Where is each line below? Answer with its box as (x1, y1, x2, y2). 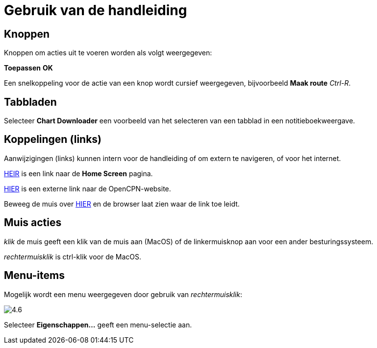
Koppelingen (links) (4, 133, 102, 146)
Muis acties (4, 216, 62, 229)
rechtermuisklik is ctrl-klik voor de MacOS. (4, 252, 142, 261)
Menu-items (4, 269, 65, 282)
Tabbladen (4, 95, 57, 108)
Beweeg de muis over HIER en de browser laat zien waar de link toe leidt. (4, 199, 240, 208)
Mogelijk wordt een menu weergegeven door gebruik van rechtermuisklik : (4, 290, 242, 299)
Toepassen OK (4, 64, 53, 72)
